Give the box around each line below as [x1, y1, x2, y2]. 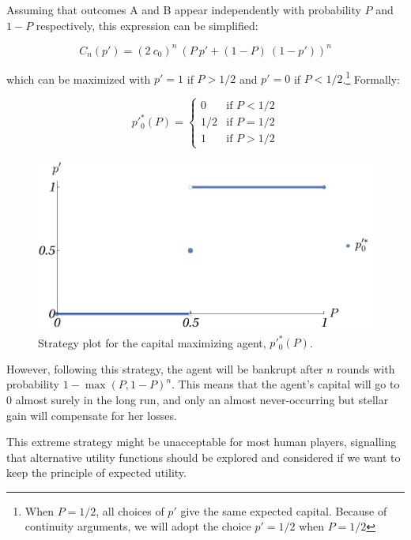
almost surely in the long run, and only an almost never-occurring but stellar [15, 391, 389, 407]
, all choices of [96, 502, 164, 519]
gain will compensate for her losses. [6, 407, 177, 423]
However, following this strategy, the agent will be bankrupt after [6, 360, 323, 377]
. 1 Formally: [342, 68, 401, 87]
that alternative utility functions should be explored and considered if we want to [6, 448, 401, 465]
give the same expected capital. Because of [180, 502, 387, 519]
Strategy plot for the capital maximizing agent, [38, 334, 266, 351]
